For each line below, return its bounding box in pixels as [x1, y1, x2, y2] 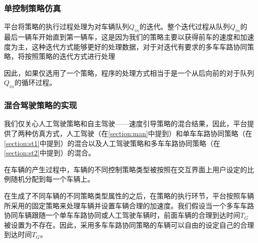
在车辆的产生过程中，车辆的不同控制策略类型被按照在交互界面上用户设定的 [4, 164, 247, 174]
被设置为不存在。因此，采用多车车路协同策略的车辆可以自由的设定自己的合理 [4, 219, 254, 230]
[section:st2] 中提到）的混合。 [4, 147, 95, 158]
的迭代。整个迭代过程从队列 [139, 21, 230, 32]
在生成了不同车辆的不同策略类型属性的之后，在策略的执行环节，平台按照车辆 [4, 190, 254, 200]
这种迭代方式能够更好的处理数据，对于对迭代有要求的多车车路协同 [31, 41, 247, 51]
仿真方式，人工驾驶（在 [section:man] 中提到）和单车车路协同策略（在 [31, 128, 253, 138]
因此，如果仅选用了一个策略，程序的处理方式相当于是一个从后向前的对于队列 [4, 67, 254, 78]
